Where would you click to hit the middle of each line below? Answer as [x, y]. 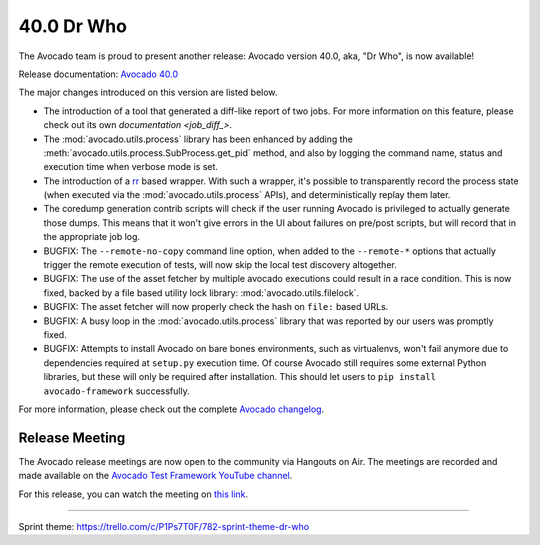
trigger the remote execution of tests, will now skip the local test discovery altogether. [220, 265]
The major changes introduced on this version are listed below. [148, 92]
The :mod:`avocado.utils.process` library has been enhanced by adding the [198, 139]
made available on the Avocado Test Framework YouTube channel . [155, 476]
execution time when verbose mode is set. [131, 167]
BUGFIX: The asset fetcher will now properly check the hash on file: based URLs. [216, 307]
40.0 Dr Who [72, 26]
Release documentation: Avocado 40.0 [98, 74]
